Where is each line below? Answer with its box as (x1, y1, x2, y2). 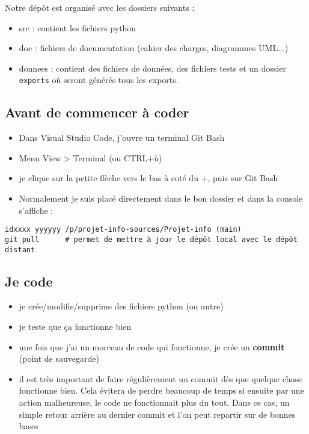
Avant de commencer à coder (5, 103, 189, 122)
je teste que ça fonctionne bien (19, 320, 132, 332)
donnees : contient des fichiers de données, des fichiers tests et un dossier (19, 61, 286, 74)
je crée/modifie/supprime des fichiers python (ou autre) (19, 300, 224, 312)
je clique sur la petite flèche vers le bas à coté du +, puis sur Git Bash (19, 172, 278, 184)
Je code (5, 271, 53, 290)
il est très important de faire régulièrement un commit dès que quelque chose (19, 372, 302, 385)
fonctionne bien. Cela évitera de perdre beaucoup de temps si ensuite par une (19, 384, 304, 397)
